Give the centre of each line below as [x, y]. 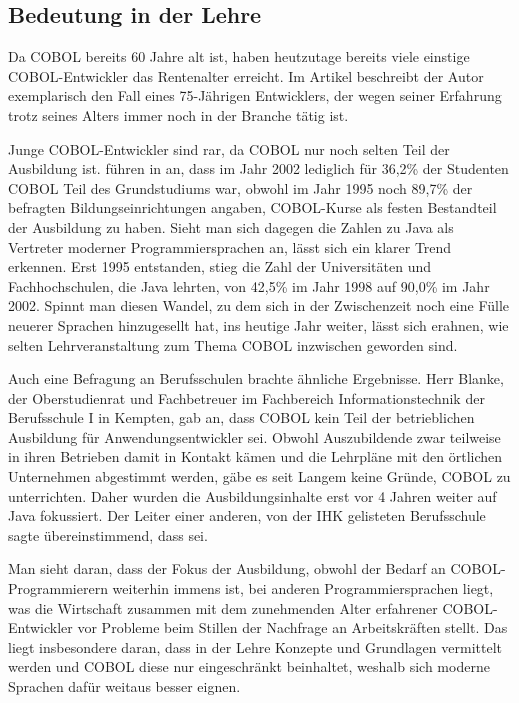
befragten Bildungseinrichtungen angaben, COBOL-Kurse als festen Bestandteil [252, 207]
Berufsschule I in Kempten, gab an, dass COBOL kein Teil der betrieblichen [241, 417]
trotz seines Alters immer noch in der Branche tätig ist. [178, 114]
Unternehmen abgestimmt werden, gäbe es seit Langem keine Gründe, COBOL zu [259, 476]
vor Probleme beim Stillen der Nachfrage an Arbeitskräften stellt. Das [292, 627]
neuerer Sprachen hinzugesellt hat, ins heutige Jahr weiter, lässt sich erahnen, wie [258, 324]
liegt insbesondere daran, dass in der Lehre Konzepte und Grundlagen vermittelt [255, 646]
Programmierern [58, 588]
